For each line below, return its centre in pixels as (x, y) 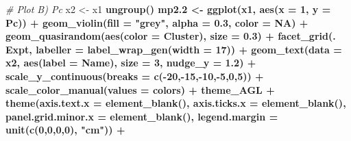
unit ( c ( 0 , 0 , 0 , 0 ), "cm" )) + (65, 130)
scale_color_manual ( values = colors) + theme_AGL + (140, 89)
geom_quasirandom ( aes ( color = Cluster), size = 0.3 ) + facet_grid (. (171, 36)
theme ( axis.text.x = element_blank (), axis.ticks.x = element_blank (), (176, 103)
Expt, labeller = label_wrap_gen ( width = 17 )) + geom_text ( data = (174, 49)
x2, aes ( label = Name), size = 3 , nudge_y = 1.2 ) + (131, 63)
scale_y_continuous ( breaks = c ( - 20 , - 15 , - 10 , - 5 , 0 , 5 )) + (135, 76)
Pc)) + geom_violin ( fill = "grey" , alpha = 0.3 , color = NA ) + (157, 22)
